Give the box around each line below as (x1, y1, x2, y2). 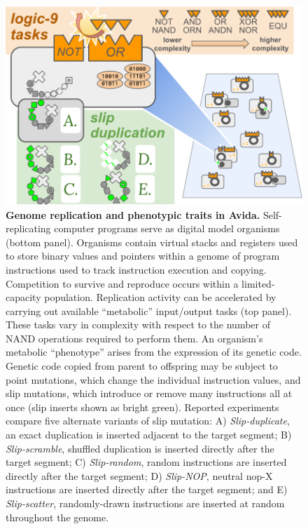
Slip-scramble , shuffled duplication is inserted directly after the (6, 441, 274, 455)
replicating (6, 221, 51, 236)
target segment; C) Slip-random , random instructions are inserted (6, 455, 287, 469)
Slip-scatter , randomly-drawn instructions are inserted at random (6, 496, 285, 510)
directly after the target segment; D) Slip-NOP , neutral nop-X (6, 468, 273, 483)
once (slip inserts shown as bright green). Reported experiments (6, 399, 279, 414)
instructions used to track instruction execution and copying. (6, 262, 267, 276)
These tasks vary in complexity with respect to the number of (6, 317, 270, 332)
